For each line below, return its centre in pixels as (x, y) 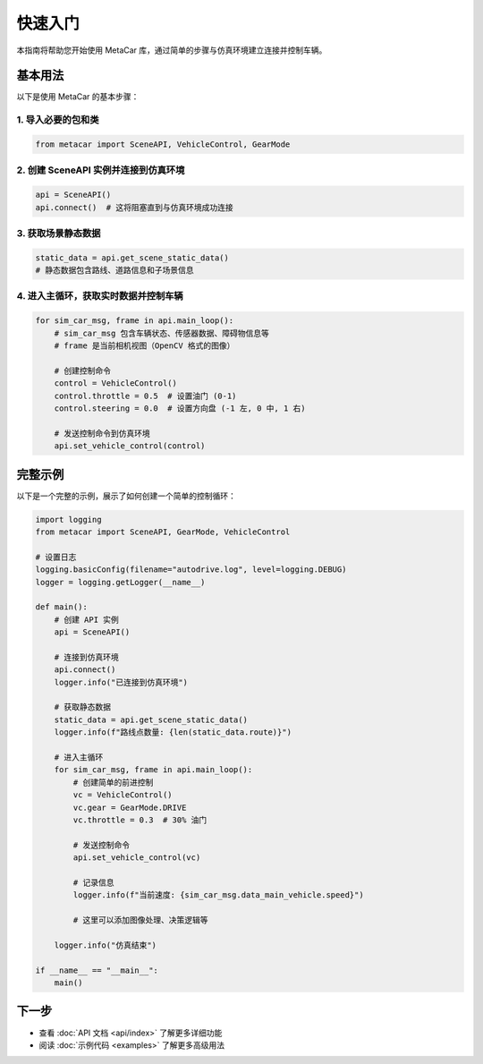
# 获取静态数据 (83, 707)
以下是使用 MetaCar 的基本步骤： (78, 97)
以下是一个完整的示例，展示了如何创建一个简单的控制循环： (126, 496)
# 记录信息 (93, 882)
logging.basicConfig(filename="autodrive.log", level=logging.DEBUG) (191, 570)
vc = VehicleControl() (123, 795)
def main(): (62, 607)
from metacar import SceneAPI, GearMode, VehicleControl (163, 532)
